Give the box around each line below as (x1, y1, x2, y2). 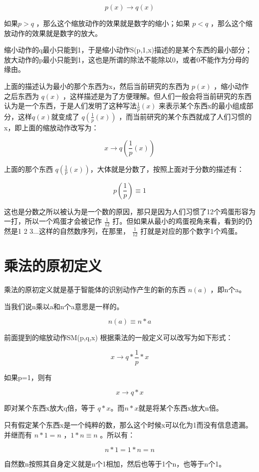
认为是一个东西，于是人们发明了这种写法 (4, 100, 137, 111)
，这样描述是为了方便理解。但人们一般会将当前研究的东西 (63, 90, 252, 101)
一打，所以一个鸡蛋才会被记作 (4, 216, 102, 226)
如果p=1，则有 (4, 372, 52, 382)
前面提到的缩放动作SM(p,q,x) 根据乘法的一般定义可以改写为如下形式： (4, 332, 233, 343)
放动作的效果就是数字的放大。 (4, 27, 102, 38)
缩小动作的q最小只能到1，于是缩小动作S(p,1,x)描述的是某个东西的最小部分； (4, 44, 253, 55)
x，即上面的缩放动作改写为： (4, 122, 99, 132)
